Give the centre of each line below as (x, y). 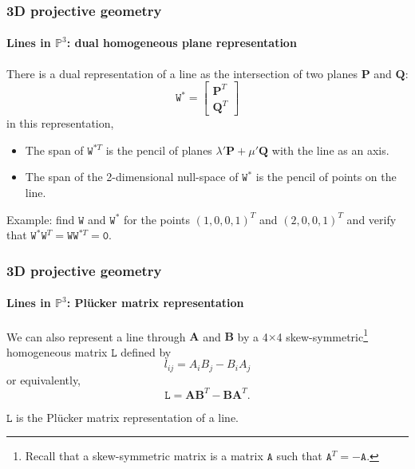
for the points (157, 219)
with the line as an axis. (330, 150)
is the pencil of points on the (326, 177)
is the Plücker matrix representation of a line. (127, 417)
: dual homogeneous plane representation (182, 43)
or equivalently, (44, 379)
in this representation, (60, 123)
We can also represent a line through (96, 336)
